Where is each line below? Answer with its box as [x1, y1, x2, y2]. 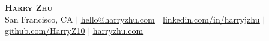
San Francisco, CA [5, 12, 73, 25]
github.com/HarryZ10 [5, 24, 85, 37]
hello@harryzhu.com [80, 12, 155, 25]
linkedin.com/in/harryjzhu [162, 12, 260, 25]
